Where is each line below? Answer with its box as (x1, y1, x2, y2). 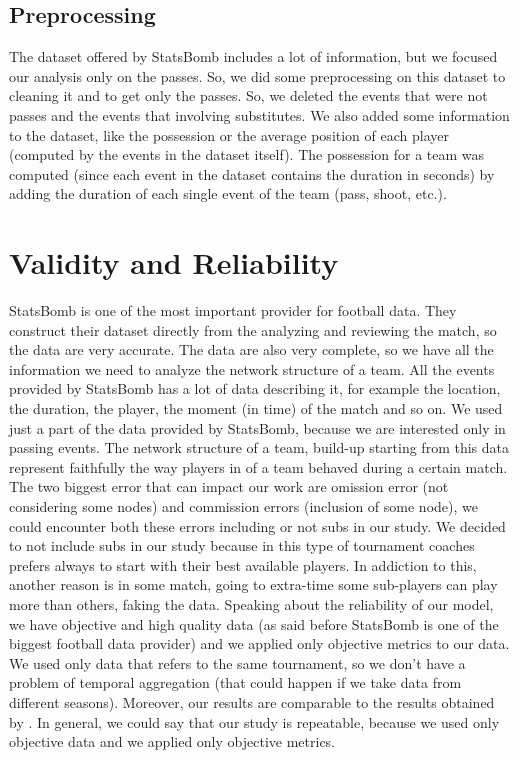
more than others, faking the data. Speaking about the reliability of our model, (9, 593, 494, 614)
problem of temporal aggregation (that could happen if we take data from (9, 672, 462, 693)
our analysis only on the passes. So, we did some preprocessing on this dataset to (9, 65, 506, 86)
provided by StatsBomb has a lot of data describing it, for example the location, (9, 378, 501, 399)
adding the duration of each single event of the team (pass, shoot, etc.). (9, 183, 447, 204)
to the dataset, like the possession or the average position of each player (9, 124, 449, 145)
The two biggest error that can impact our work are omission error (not (9, 476, 449, 497)
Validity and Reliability (9, 242, 339, 283)
